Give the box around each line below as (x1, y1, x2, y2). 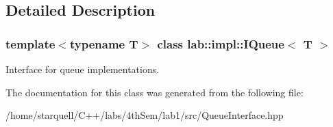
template (5, 35, 56, 52)
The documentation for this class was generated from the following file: (5, 85, 304, 99)
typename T (69, 35, 138, 52)
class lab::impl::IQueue (157, 35, 284, 52)
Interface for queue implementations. (5, 62, 160, 76)
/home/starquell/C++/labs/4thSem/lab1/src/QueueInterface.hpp (5, 108, 284, 122)
